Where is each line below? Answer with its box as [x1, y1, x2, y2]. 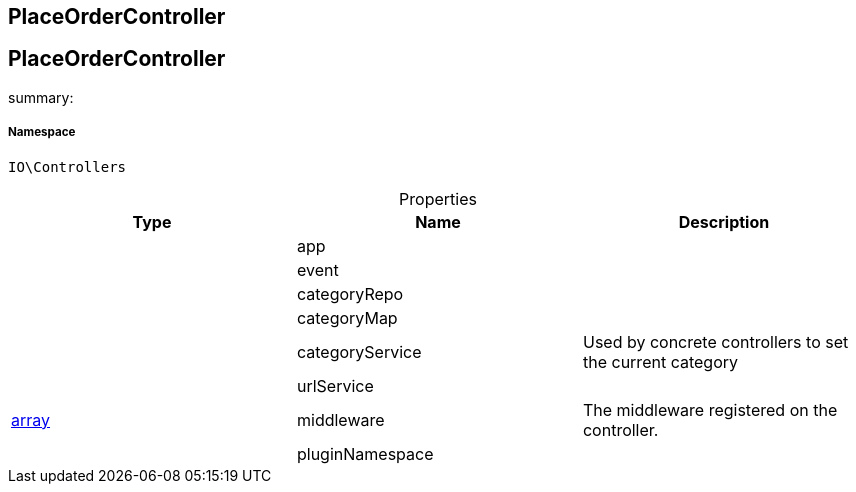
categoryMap [296, 307, 398, 328]
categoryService [296, 341, 422, 362]
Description [678, 211, 770, 232]
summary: [8, 88, 74, 106]
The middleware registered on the [582, 399, 838, 420]
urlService [296, 375, 374, 396]
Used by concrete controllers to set [582, 331, 849, 352]
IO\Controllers [8, 158, 127, 175]
